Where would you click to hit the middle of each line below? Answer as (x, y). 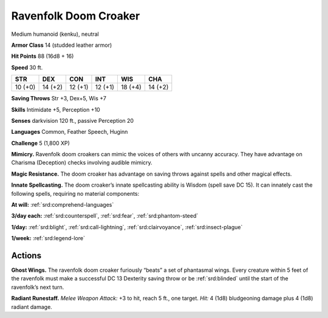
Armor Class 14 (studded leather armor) (62, 45)
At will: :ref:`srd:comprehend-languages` (63, 205)
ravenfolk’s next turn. (38, 287)
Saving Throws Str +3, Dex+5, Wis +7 (59, 99)
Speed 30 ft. (27, 67)
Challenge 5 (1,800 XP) (40, 143)
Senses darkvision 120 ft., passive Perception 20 (72, 120)
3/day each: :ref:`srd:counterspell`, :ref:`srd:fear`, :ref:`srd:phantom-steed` (105, 216)
